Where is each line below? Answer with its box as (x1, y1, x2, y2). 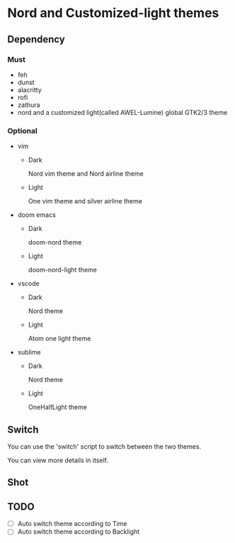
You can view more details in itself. (7, 456, 108, 464)
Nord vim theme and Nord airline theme (28, 169, 144, 178)
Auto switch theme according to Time (17, 520, 127, 528)
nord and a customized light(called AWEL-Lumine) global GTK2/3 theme (17, 108, 228, 116)
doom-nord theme (28, 238, 82, 247)
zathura (17, 101, 40, 109)
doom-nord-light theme (28, 266, 97, 274)
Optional (7, 125, 38, 135)
